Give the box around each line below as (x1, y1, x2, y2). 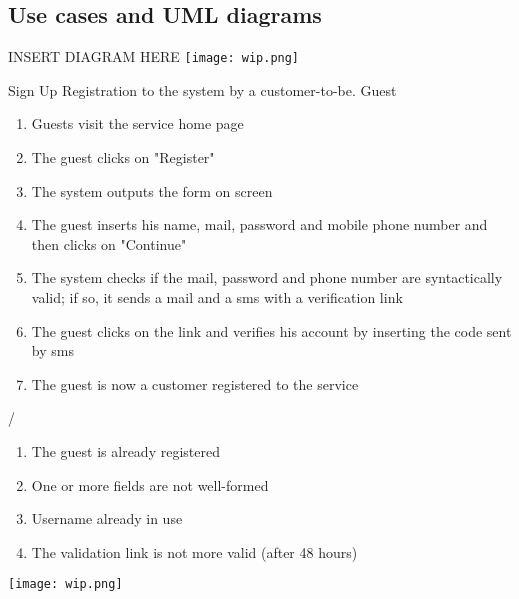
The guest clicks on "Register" (31, 147, 215, 168)
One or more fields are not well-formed (31, 474, 269, 495)
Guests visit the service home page (31, 113, 244, 134)
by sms (31, 340, 74, 361)
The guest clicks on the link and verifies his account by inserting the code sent (31, 320, 512, 341)
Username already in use (31, 508, 183, 529)
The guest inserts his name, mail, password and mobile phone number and (31, 214, 488, 235)
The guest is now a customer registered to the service (31, 373, 359, 394)
